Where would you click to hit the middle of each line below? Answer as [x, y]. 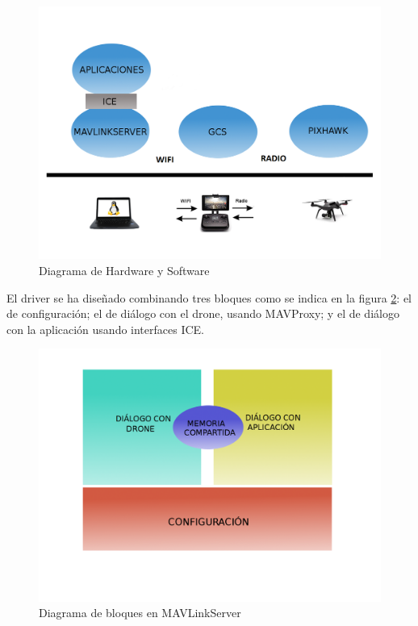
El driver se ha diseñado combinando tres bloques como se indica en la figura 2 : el [209, 297]
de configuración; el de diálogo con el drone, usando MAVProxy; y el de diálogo [203, 313]
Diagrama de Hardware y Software [124, 271]
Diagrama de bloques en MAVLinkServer [140, 613]
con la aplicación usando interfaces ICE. [105, 329]
